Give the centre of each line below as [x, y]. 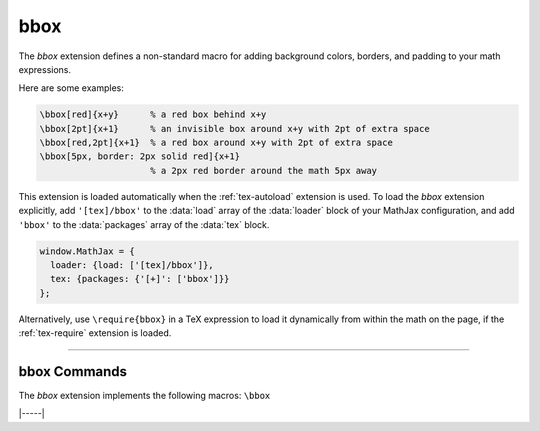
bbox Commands [73, 371]
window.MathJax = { [87, 251]
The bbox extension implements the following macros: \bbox [144, 396]
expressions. [45, 69]
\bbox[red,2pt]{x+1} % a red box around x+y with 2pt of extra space [216, 143]
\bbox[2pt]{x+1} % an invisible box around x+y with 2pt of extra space [234, 128]
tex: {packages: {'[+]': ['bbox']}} [140, 279]
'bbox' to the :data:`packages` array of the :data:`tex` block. [144, 224]
